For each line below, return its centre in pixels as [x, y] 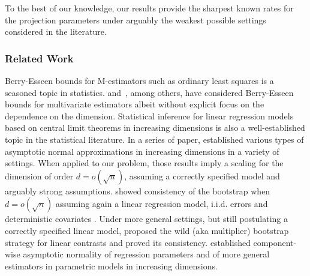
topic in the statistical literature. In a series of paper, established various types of [154, 139]
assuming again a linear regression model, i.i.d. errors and [162, 204]
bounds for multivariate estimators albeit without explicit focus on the [135, 104]
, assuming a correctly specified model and [202, 175]
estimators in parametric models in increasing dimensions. [111, 265]
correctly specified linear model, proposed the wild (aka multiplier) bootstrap [147, 230]
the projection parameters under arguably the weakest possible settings [136, 19]
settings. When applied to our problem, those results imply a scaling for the [144, 163]
